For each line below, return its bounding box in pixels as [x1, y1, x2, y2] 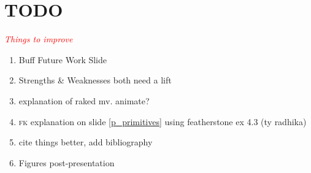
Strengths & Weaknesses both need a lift [18, 74, 172, 87]
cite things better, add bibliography [18, 136, 153, 148]
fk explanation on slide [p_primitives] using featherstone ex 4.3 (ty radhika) [18, 115, 307, 128]
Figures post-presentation [18, 156, 115, 169]
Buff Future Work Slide [18, 53, 107, 66]
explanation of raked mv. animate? [18, 94, 150, 107]
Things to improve [4, 33, 73, 45]
